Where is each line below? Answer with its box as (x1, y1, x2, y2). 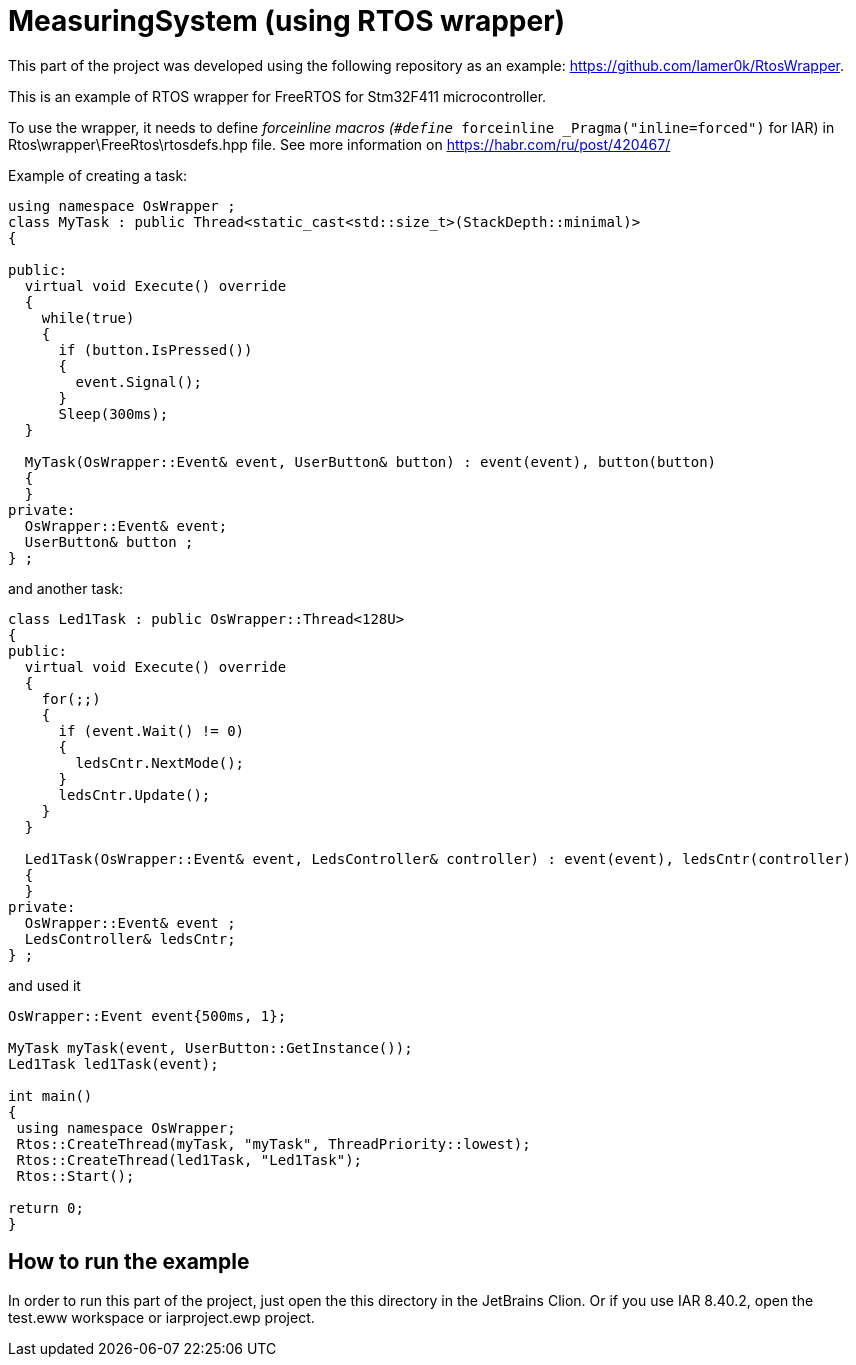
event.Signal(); (75, 373, 202, 390)
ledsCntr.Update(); (58, 786, 211, 803)
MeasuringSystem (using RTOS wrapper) (8, 4, 566, 38)
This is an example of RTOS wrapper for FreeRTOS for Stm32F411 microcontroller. (8, 87, 547, 105)
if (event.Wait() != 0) (58, 722, 245, 739)
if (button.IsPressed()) (58, 341, 253, 358)
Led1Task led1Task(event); (8, 1055, 219, 1072)
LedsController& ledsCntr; (24, 930, 236, 947)
